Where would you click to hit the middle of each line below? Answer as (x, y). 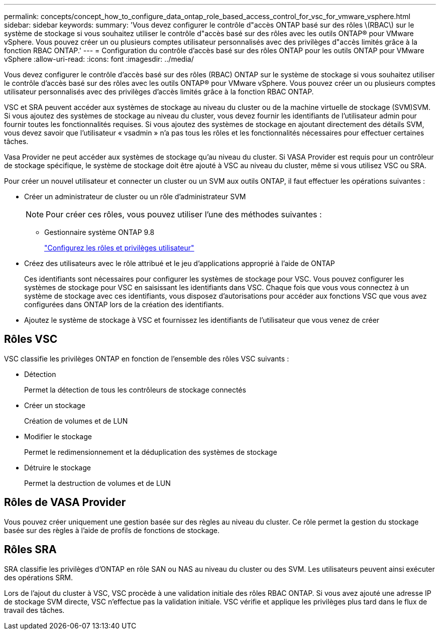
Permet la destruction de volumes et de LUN (97, 483)
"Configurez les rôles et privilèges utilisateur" (119, 248)
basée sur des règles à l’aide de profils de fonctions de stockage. (112, 530)
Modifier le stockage (58, 436)
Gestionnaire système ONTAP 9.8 (99, 232)
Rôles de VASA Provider (65, 502)
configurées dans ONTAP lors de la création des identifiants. (124, 304)
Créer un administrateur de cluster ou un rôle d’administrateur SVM (135, 197)
